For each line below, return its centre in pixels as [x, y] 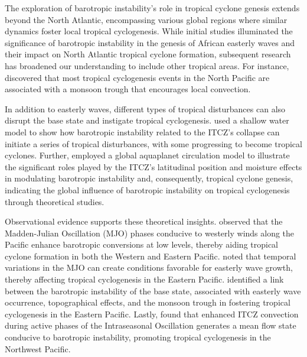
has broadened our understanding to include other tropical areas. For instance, [147, 65]
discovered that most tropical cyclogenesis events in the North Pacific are [137, 77]
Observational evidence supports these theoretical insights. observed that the [144, 221]
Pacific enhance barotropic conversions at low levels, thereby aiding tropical [142, 244]
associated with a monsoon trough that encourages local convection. [128, 89]
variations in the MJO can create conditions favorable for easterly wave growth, [149, 267]
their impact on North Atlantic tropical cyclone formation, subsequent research [148, 54]
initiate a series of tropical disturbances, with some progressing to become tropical [153, 143]
